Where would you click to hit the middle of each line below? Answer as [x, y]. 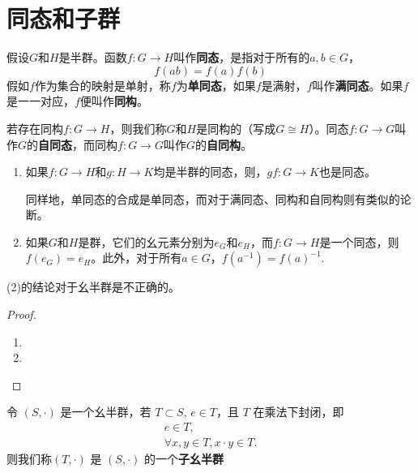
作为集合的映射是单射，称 [102, 85]
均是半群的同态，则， [210, 172]
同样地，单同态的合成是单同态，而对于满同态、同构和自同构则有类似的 [213, 198]
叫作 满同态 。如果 [358, 85]
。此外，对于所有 [136, 258]
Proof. [21, 314]
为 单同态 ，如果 [216, 85]
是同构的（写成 [236, 128]
